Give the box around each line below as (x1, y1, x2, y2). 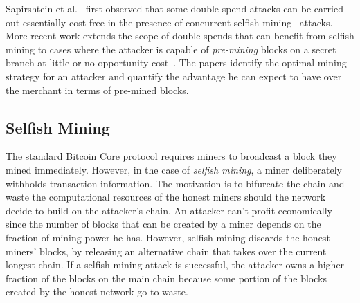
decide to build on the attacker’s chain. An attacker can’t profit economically (6, 203, 332, 217)
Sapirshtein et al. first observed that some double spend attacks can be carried (6, 1, 343, 15)
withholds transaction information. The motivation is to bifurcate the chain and (6, 176, 345, 190)
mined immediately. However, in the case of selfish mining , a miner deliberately (6, 162, 343, 176)
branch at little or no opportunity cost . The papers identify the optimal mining (6, 55, 347, 70)
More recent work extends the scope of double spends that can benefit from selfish (6, 28, 354, 43)
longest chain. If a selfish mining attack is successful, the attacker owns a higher (6, 257, 345, 272)
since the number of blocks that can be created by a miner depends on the (6, 217, 321, 231)
